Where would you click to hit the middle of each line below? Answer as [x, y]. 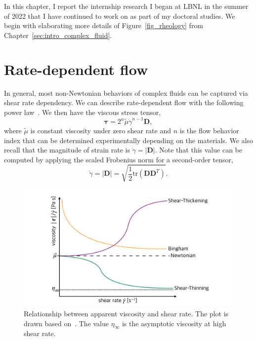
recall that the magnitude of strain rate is [67, 150]
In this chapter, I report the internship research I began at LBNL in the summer [126, 6]
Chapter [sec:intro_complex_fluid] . [58, 35]
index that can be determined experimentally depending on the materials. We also [128, 140]
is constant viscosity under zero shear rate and [101, 130]
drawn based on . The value [66, 323]
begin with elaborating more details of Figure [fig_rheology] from [104, 25]
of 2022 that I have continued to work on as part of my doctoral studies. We [120, 16]
